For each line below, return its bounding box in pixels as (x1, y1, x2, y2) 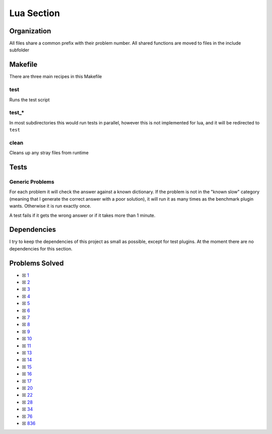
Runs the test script (9, 96, 50, 103)
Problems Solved (9, 259, 64, 267)
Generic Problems (9, 178, 55, 185)
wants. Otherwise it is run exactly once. (9, 203, 92, 209)
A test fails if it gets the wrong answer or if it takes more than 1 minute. (9, 212, 156, 218)
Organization (9, 27, 51, 35)
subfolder (9, 47, 30, 53)
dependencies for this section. (9, 245, 73, 252)
